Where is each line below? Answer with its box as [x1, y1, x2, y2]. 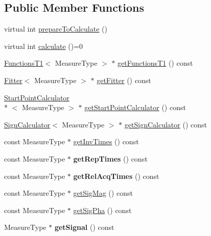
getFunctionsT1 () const [118, 58, 193, 68]
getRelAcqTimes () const [73, 170, 159, 181]
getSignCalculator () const [124, 119, 207, 129]
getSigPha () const [73, 204, 132, 215]
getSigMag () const [73, 188, 133, 198]
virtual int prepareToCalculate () [4, 23, 107, 34]
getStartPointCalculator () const [84, 102, 186, 113]
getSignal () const [54, 222, 114, 232]
